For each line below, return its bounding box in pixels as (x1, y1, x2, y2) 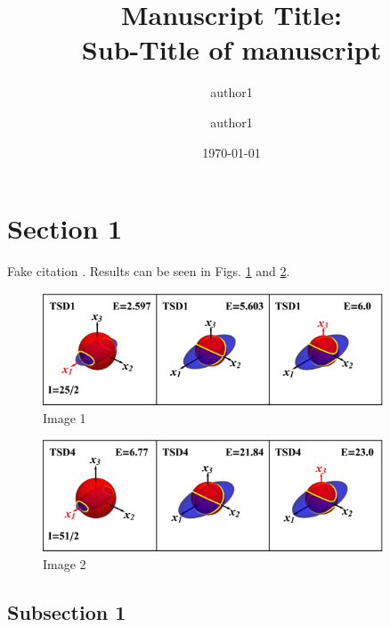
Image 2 (43, 555, 86, 574)
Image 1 (43, 408, 86, 427)
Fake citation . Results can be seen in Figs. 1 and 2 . (7, 262, 290, 281)
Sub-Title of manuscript (81, 31, 382, 68)
